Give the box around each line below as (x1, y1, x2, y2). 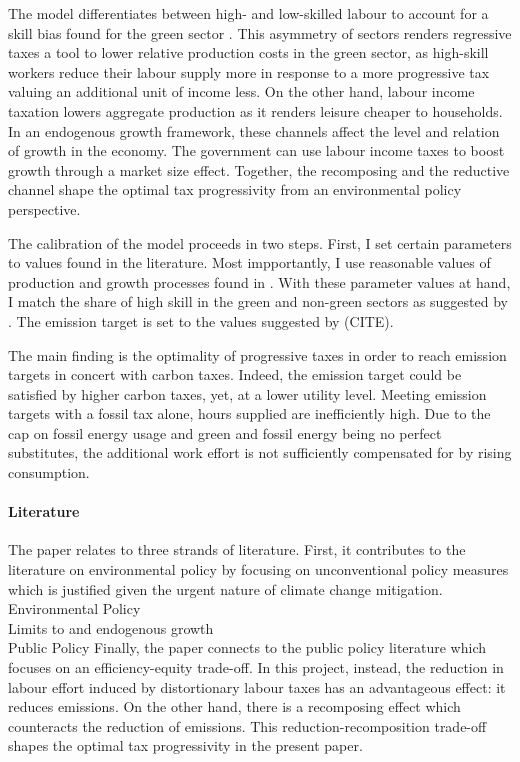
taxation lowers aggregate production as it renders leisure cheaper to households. (8, 100, 503, 121)
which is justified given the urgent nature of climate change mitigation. (8, 578, 443, 599)
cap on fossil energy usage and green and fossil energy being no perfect (8, 422, 442, 443)
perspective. (8, 198, 81, 219)
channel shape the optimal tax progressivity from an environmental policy (8, 179, 462, 200)
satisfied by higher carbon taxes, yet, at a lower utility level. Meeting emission (8, 383, 487, 404)
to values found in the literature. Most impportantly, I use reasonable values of (8, 252, 491, 273)
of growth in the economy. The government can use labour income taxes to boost (8, 140, 505, 161)
